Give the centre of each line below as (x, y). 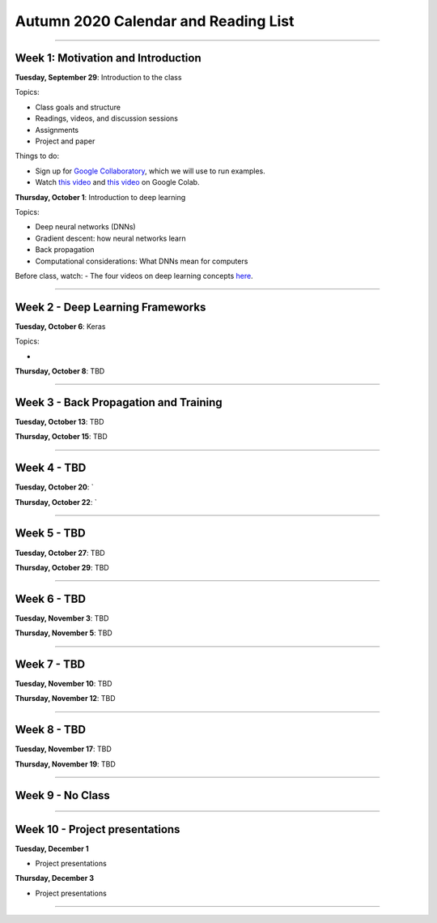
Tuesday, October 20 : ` (54, 487)
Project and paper (65, 141)
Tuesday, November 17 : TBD (64, 749)
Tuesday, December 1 (52, 848)
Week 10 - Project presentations (98, 829)
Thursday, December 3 (55, 878)
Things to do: (37, 156)
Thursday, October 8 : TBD (60, 371)
